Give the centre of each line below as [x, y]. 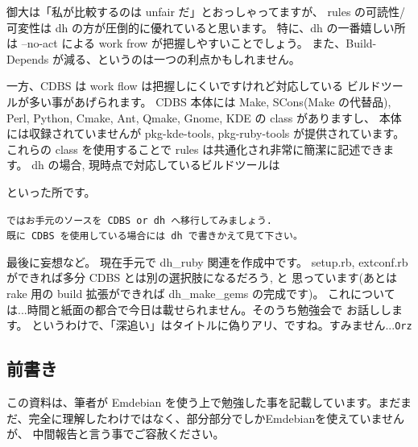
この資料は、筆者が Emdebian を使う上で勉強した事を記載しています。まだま [209, 402]
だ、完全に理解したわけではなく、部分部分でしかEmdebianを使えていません [206, 418]
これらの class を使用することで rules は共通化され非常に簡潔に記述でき [195, 149]
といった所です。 [51, 191]
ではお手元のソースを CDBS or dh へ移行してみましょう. [139, 220]
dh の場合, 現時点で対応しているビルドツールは [156, 165]
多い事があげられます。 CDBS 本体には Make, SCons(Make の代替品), [210, 101]
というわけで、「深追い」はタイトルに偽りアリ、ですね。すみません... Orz [222, 325]
